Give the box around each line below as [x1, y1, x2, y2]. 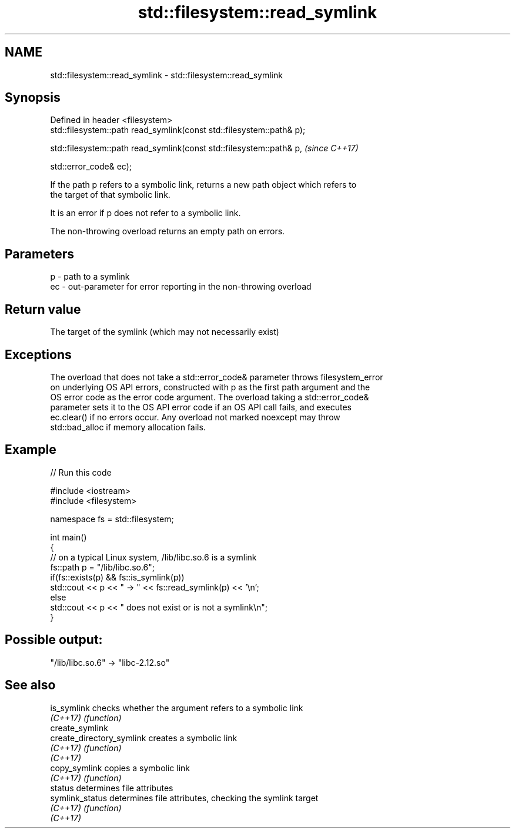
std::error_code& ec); [50, 161, 132, 172]
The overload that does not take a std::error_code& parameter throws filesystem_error [50, 371, 383, 382]
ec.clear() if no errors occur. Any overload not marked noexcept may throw [50, 411, 340, 422]
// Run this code [50, 467, 112, 477]
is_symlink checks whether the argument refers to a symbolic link [50, 702, 303, 713]
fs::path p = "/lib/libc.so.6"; [50, 562, 155, 572]
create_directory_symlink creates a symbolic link [50, 732, 238, 743]
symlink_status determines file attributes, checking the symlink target [50, 792, 319, 803]
